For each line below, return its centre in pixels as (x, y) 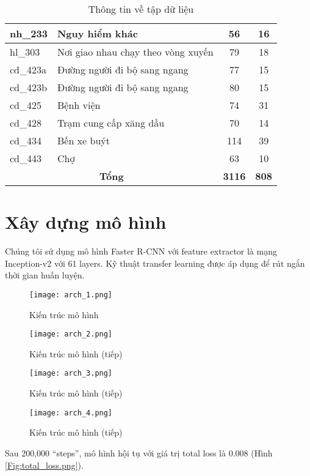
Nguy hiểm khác (97, 33)
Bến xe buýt (83, 140)
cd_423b (28, 87)
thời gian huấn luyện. (45, 275)
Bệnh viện (79, 105)
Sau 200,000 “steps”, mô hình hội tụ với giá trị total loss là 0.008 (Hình (139, 452)
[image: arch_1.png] (71, 295)
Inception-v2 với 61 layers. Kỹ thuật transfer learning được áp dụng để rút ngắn (155, 263)
